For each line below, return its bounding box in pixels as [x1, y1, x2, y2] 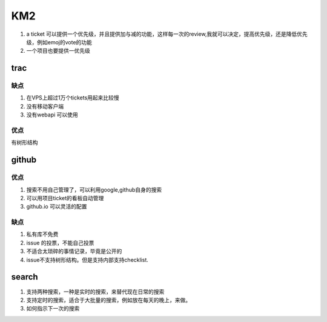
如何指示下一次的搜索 [26, 305, 80, 312]
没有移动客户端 [26, 102, 64, 110]
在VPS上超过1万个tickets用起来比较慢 [26, 94, 119, 101]
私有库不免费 [26, 230, 59, 238]
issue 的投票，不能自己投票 [26, 239, 94, 246]
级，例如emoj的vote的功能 [26, 38, 92, 45]
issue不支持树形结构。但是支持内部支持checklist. [26, 256, 148, 263]
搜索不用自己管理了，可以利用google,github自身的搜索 [26, 186, 162, 193]
